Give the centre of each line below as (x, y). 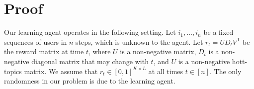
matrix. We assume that (61, 71)
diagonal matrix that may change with (90, 61)
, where (100, 51)
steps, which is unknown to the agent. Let (139, 42)
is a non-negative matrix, (158, 51)
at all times (166, 71)
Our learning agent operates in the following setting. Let (90, 32)
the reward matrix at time (44, 51)
